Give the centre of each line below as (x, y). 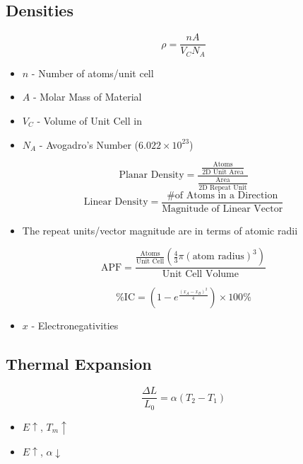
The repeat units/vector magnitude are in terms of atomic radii (160, 230)
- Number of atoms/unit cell (93, 73)
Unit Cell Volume (200, 275)
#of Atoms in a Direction (222, 195)
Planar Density (151, 175)
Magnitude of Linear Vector (222, 209)
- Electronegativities (75, 326)
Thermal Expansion (79, 364)
